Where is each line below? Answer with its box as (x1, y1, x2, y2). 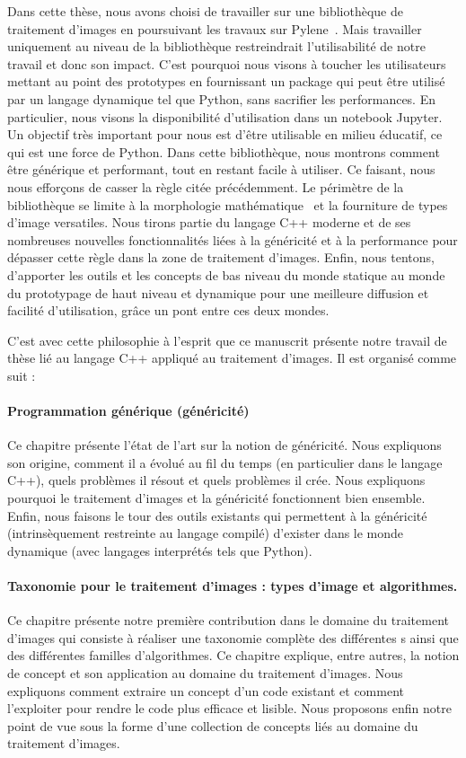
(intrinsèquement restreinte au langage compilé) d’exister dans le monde (7, 524, 404, 542)
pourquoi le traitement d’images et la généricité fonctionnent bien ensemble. (7, 489, 426, 507)
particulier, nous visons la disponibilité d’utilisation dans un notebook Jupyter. (7, 107, 443, 126)
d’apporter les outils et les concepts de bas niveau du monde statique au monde (7, 265, 445, 284)
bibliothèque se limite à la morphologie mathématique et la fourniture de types (7, 195, 448, 214)
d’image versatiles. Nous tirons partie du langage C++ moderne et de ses (7, 213, 411, 232)
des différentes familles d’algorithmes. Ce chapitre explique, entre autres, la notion (7, 646, 460, 665)
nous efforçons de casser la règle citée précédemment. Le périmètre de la (7, 177, 404, 196)
